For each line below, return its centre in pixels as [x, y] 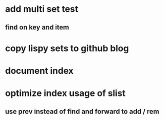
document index [39, 71]
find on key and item [37, 27]
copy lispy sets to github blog [67, 48]
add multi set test [42, 9]
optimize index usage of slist [65, 93]
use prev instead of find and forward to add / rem [82, 111]
